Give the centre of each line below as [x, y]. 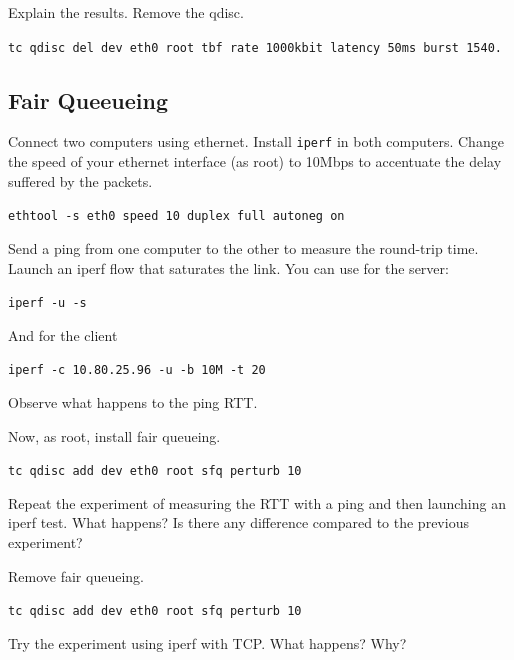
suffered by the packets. [80, 180]
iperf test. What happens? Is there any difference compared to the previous [238, 522]
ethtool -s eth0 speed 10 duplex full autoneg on [176, 216]
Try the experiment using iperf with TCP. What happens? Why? [207, 642]
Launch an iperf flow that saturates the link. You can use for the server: [228, 267]
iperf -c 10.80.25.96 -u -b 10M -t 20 [137, 370]
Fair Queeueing [88, 99]
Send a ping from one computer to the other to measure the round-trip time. [243, 247]
